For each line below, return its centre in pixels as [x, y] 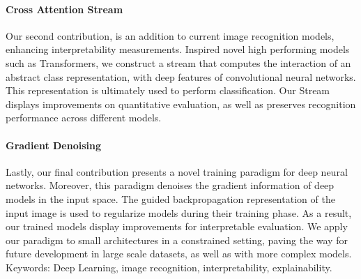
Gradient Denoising [54, 145]
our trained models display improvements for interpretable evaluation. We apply [177, 226]
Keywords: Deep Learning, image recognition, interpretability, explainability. [169, 267]
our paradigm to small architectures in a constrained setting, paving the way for [177, 240]
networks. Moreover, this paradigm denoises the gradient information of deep [170, 185]
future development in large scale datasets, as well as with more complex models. [179, 254]
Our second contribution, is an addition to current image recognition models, [170, 35]
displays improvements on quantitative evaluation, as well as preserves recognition [181, 104]
